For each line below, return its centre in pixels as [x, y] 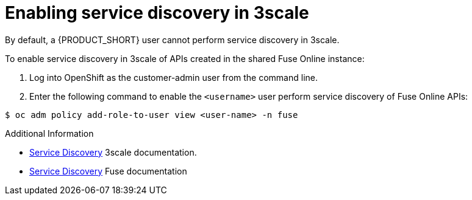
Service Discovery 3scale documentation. [113, 152]
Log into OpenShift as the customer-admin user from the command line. [174, 77]
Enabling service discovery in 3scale [157, 13]
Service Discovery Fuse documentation [108, 171]
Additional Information [49, 133]
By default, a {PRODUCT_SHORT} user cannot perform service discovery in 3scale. [172, 40]
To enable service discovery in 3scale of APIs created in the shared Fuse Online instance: [185, 58]
